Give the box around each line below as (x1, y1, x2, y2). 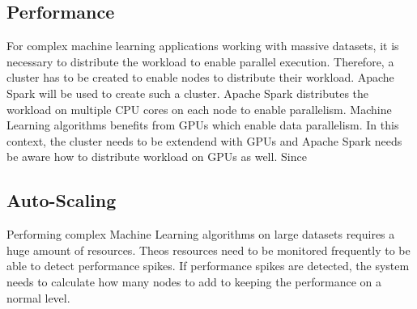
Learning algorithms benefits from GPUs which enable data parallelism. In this (6, 116, 399, 133)
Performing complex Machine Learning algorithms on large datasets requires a (6, 226, 395, 243)
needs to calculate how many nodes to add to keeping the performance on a (6, 273, 381, 290)
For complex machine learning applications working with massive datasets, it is (6, 37, 399, 54)
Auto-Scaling (6, 188, 117, 213)
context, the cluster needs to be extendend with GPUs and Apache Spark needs (6, 132, 402, 149)
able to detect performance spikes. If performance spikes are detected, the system (6, 257, 410, 274)
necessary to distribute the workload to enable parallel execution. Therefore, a (6, 53, 394, 70)
